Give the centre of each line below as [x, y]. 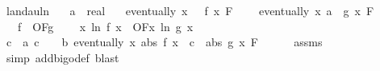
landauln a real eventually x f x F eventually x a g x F [190, 10]
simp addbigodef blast [63, 57]
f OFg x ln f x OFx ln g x [105, 26]
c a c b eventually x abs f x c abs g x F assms [164, 42]
